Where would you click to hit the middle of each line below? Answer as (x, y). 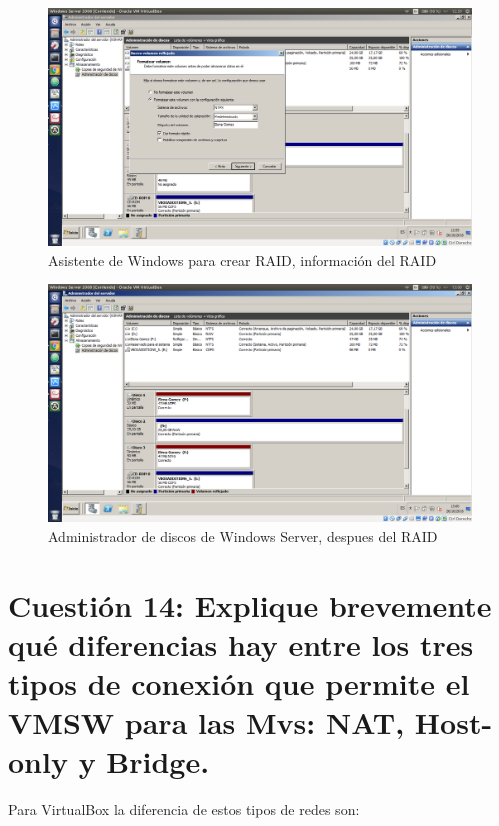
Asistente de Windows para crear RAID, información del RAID (242, 259)
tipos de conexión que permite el (239, 683)
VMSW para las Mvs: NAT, (206, 722)
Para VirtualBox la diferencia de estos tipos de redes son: (184, 809)
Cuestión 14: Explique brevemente (250, 604)
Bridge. (158, 761)
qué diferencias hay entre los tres (241, 643)
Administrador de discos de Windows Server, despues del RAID (243, 535)
